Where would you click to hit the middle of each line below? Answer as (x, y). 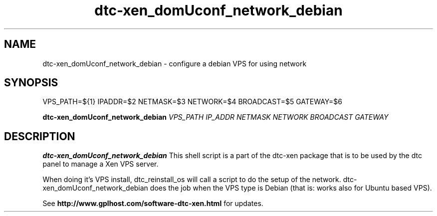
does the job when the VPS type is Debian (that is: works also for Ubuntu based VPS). (291, 188)
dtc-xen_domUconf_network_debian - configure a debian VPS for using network (175, 63)
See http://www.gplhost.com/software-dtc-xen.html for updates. (153, 204)
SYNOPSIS (31, 83)
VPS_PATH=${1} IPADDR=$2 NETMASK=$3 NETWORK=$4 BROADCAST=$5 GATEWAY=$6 (192, 102)
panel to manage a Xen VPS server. (101, 164)
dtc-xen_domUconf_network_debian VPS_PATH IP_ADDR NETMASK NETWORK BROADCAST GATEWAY (216, 117)
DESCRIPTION (40, 136)
